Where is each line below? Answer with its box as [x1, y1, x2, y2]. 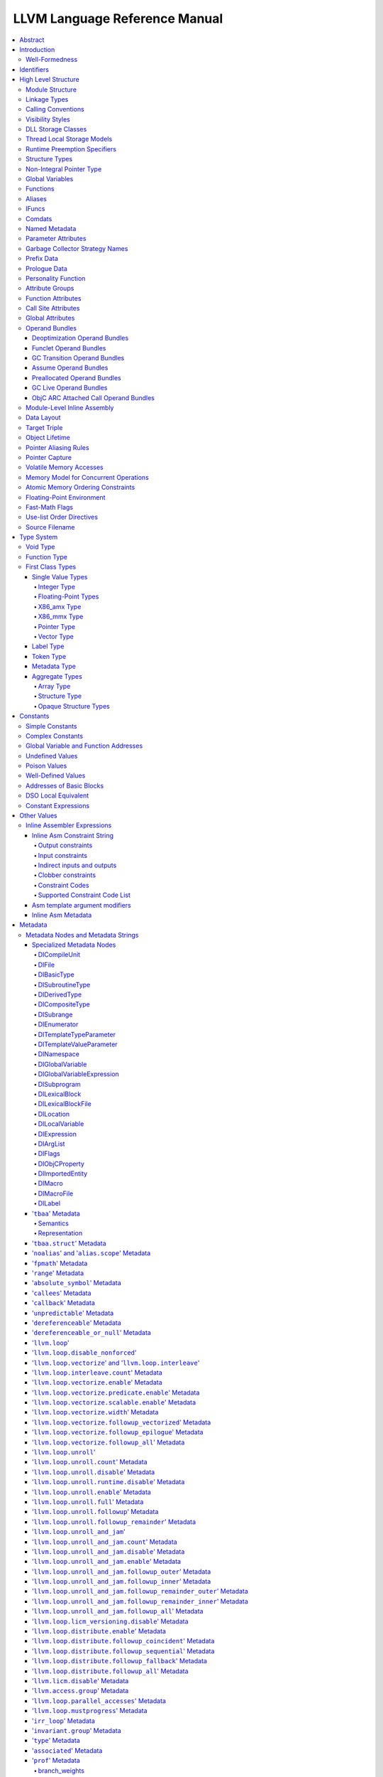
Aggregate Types [32, 672, 83, 680]
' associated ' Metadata [32, 1746, 103, 1755]
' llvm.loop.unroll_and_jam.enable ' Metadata [32, 1557, 181, 1566]
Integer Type [38, 583, 76, 591]
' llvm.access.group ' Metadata [32, 1687, 129, 1695]
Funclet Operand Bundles [32, 343, 106, 352]
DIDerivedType [38, 990, 82, 999]
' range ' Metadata [32, 1269, 84, 1277]
